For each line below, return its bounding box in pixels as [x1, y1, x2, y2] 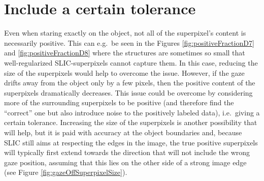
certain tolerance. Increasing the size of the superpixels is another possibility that [4, 117, 257, 128]
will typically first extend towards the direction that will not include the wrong [4, 147, 250, 158]
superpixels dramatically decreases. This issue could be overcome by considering [4, 87, 253, 98]
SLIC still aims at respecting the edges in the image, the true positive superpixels [4, 137, 258, 147]
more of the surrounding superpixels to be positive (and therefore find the [4, 97, 234, 108]
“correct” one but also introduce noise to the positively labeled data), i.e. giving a [4, 107, 260, 117]
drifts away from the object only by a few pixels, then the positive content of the [4, 77, 255, 88]
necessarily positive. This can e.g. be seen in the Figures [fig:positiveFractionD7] [4, 37, 254, 48]
